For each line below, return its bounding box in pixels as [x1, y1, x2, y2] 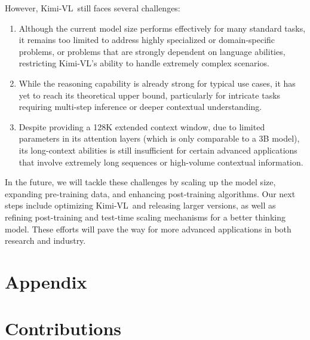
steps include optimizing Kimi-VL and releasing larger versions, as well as [5, 199, 276, 212]
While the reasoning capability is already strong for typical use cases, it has [19, 76, 296, 89]
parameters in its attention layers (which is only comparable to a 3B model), [19, 132, 300, 145]
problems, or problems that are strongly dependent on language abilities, [19, 45, 286, 57]
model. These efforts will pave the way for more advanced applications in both [5, 222, 291, 235]
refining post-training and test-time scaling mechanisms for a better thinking [5, 210, 286, 223]
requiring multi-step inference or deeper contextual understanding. [19, 100, 262, 113]
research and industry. [5, 234, 86, 247]
